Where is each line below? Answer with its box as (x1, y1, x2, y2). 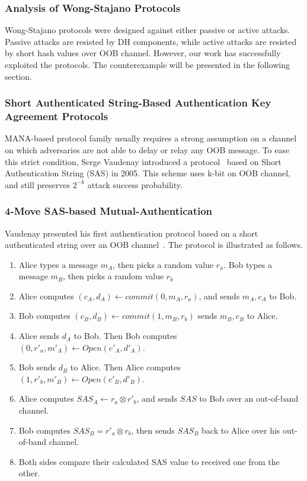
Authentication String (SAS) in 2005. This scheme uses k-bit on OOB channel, (5, 167, 290, 179)
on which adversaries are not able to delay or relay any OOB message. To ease (5, 143, 290, 156)
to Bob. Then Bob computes (73, 330, 177, 342)
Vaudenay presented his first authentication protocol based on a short (5, 227, 258, 239)
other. (18, 467, 40, 479)
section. (5, 70, 32, 82)
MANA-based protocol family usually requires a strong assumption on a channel (5, 132, 297, 144)
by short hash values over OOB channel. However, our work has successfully (5, 47, 281, 59)
